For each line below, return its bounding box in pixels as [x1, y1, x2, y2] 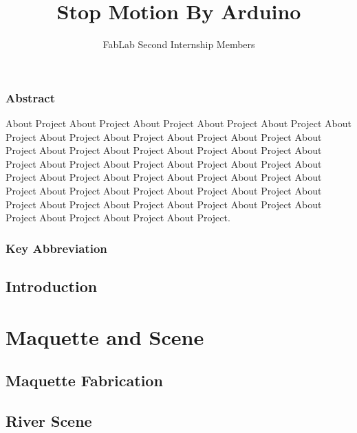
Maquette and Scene [6, 322, 204, 351]
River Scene [6, 410, 92, 431]
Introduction [6, 276, 98, 296]
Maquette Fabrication [6, 370, 163, 391]
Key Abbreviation [6, 239, 107, 256]
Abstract [6, 89, 55, 106]
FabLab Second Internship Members [102, 37, 255, 52]
